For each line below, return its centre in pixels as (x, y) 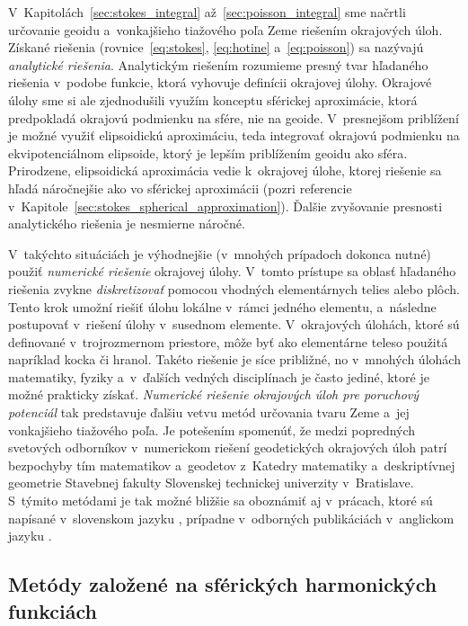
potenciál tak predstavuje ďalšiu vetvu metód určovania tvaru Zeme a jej (209, 412)
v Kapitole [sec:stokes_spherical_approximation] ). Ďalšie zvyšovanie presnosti (225, 206)
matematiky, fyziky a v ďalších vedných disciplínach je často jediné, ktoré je (219, 376)
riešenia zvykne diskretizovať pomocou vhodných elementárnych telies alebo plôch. (234, 288)
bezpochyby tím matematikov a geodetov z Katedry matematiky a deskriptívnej (232, 465)
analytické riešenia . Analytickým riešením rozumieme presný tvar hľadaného (218, 64)
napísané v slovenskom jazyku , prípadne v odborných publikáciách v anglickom (231, 518)
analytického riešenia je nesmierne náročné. (127, 224)
